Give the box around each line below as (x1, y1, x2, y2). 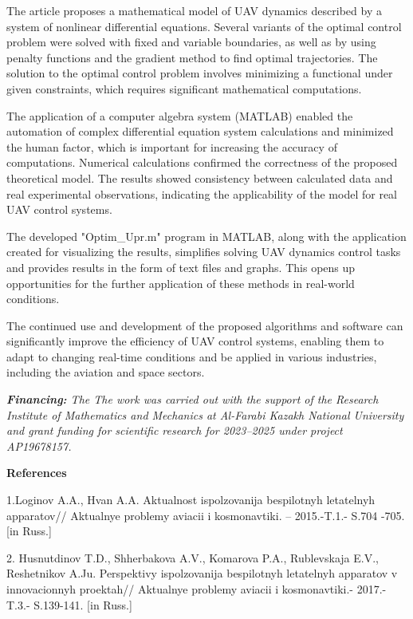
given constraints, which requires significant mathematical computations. (6, 80, 362, 97)
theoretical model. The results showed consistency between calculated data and (6, 169, 393, 186)
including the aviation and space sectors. (6, 364, 205, 380)
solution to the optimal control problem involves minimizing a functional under (6, 65, 393, 81)
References (6, 464, 67, 481)
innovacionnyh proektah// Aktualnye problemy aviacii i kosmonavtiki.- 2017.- (6, 581, 387, 597)
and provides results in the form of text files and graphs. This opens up (6, 258, 356, 275)
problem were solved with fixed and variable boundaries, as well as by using (6, 34, 376, 50)
